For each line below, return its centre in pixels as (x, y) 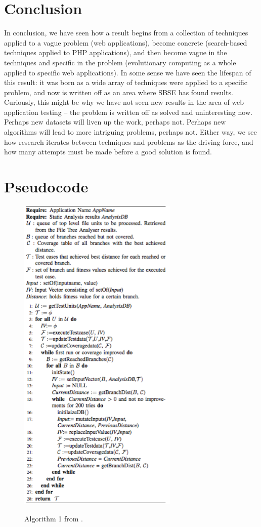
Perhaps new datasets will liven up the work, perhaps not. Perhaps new (115, 122)
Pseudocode (46, 187)
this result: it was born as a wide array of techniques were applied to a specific (126, 82)
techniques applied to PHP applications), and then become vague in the (116, 52)
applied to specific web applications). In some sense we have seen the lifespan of (128, 72)
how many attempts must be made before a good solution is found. (108, 152)
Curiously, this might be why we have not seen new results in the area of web (124, 102)
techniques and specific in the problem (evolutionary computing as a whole (120, 62)
